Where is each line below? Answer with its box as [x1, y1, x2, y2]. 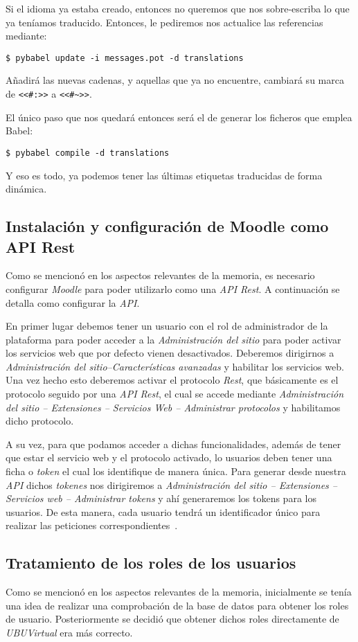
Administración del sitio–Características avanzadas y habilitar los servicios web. [6, 359, 344, 373]
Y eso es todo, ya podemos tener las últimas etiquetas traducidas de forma [6, 168, 323, 182]
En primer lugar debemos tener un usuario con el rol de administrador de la [6, 319, 328, 333]
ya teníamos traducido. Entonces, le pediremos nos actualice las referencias [6, 15, 323, 29]
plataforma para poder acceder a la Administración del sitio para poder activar [6, 332, 341, 346]
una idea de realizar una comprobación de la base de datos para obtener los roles [6, 598, 349, 612]
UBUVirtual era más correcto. [6, 625, 133, 639]
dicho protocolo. [6, 413, 74, 428]
